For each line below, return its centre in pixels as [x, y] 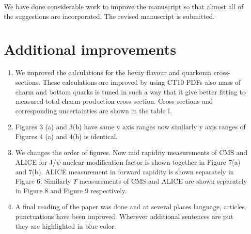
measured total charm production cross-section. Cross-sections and [114, 101]
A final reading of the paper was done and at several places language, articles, [131, 207]
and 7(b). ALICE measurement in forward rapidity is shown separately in [125, 171]
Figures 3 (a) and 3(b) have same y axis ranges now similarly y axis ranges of [130, 127]
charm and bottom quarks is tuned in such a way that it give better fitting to [130, 91]
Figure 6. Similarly [43, 181]
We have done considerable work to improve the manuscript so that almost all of [124, 6]
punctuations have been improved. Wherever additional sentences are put [124, 216]
